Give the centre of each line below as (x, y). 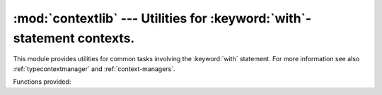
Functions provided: (42, 82)
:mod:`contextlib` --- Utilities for (110, 18)
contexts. (106, 38)
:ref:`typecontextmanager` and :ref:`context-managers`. (94, 69)
